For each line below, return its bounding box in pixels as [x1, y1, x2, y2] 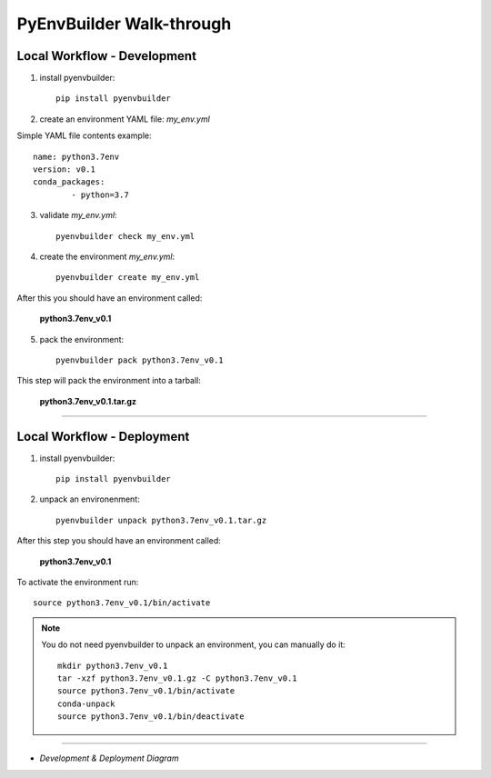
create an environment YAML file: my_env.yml [39, 114, 211, 125]
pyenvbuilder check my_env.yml [55, 231, 195, 241]
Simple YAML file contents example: [16, 130, 152, 141]
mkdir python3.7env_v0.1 [57, 660, 168, 671]
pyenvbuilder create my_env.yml [55, 273, 200, 283]
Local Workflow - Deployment [16, 428, 190, 444]
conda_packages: [33, 177, 105, 187]
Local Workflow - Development [16, 48, 197, 64]
